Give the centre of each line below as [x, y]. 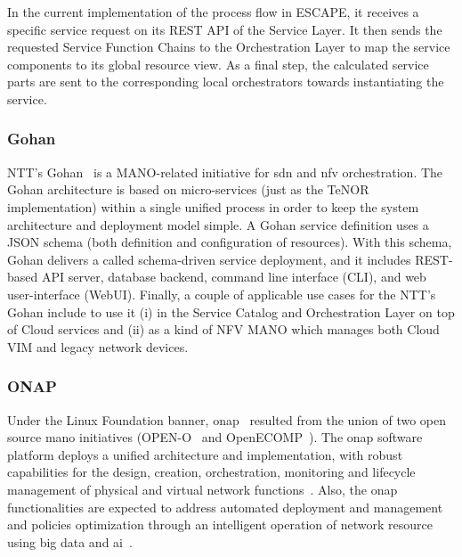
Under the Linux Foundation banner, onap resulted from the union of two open [227, 419]
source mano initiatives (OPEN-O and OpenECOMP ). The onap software [215, 437]
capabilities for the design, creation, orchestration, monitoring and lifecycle [211, 472]
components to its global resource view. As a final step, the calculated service [218, 64]
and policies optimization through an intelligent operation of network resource [220, 524]
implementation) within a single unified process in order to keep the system [213, 206]
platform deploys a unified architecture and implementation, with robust [205, 454]
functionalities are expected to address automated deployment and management [225, 507]
